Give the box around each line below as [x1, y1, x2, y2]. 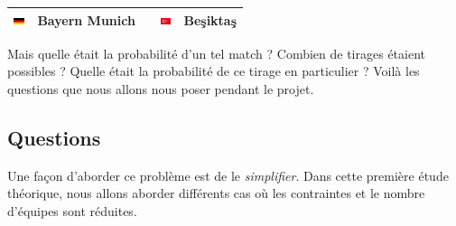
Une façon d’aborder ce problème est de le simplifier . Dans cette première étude [7, 165, 449, 184]
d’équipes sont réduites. [7, 201, 137, 220]
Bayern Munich [37, 10, 135, 29]
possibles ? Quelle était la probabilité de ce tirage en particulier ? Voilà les [7, 61, 420, 80]
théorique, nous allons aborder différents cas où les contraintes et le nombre [7, 184, 425, 202]
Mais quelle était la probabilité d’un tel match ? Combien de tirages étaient [7, 43, 425, 62]
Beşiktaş [183, 10, 237, 29]
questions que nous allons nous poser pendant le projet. [7, 79, 314, 98]
